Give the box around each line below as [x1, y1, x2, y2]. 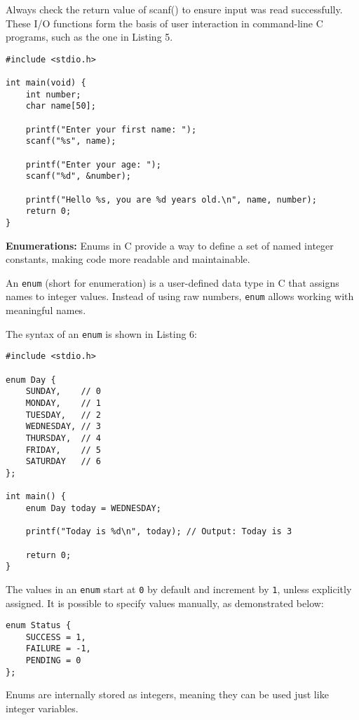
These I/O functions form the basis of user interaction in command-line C [6, 15, 323, 30]
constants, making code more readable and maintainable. [6, 252, 250, 266]
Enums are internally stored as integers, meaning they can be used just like [6, 687, 329, 702]
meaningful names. [6, 303, 86, 318]
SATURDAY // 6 [25, 456, 102, 467]
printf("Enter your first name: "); [25, 124, 197, 135]
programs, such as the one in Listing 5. [6, 29, 173, 44]
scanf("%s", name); [25, 136, 116, 147]
